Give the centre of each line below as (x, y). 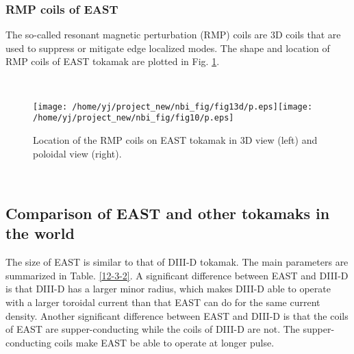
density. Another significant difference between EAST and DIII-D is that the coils (177, 315)
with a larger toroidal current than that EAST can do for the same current (163, 302)
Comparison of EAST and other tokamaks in (168, 213)
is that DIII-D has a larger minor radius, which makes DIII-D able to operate (168, 289)
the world (40, 233)
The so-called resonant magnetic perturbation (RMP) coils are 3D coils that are (173, 35)
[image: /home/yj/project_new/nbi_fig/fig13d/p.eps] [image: (173, 106)
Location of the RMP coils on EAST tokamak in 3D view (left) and (175, 139)
